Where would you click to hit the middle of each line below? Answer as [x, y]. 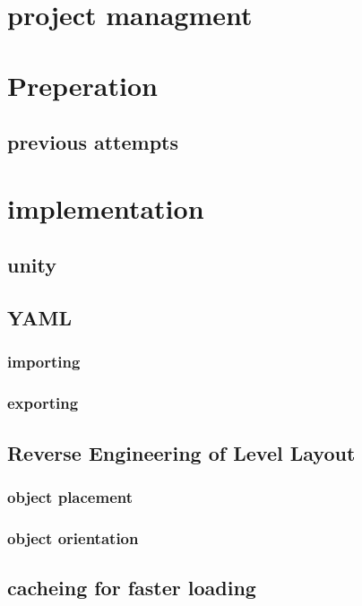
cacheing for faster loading [132, 588]
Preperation [82, 85]
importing [44, 362]
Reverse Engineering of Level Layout [181, 452]
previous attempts [93, 142]
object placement [70, 496]
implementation [106, 208]
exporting [43, 403]
